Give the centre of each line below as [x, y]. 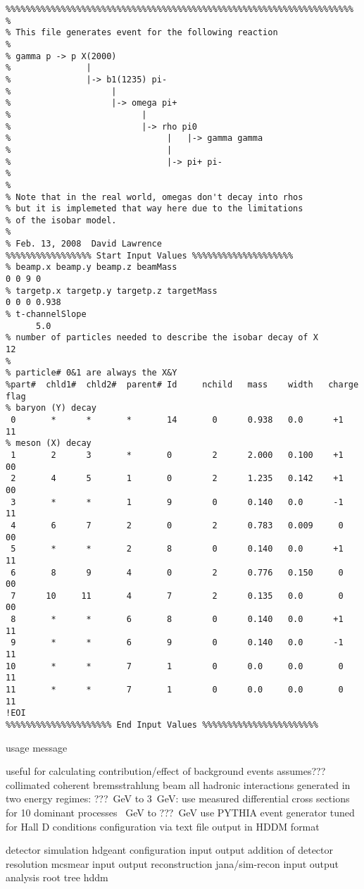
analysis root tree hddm [57, 877]
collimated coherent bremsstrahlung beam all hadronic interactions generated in [178, 784]
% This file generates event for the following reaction [142, 33]
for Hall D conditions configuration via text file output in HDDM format [163, 826]
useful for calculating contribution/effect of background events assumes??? [166, 771]
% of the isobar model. [61, 220]
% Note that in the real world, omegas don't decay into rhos [155, 197]
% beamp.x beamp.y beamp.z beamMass [92, 267]
